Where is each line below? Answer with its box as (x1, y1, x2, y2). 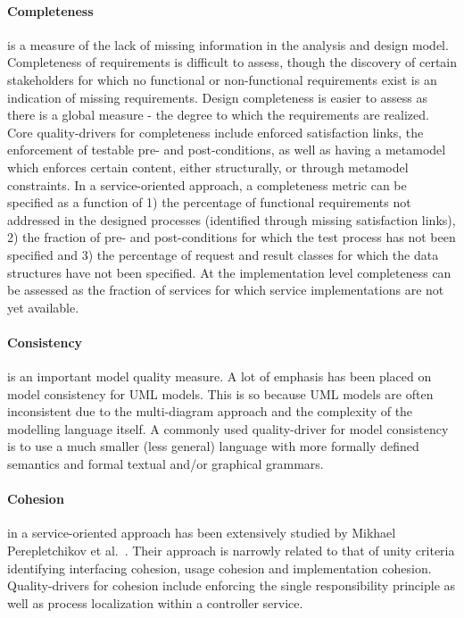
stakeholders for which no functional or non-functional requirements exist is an (7, 70, 437, 88)
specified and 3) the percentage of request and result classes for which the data (7, 245, 439, 263)
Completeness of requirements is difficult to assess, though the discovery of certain (7, 53, 458, 71)
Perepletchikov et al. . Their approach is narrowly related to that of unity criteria (7, 541, 455, 560)
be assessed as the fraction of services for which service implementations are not (7, 280, 444, 299)
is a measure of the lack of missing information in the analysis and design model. (7, 35, 449, 54)
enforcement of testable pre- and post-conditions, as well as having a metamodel (7, 140, 446, 159)
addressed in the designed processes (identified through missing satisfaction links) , (7, 210, 456, 229)
